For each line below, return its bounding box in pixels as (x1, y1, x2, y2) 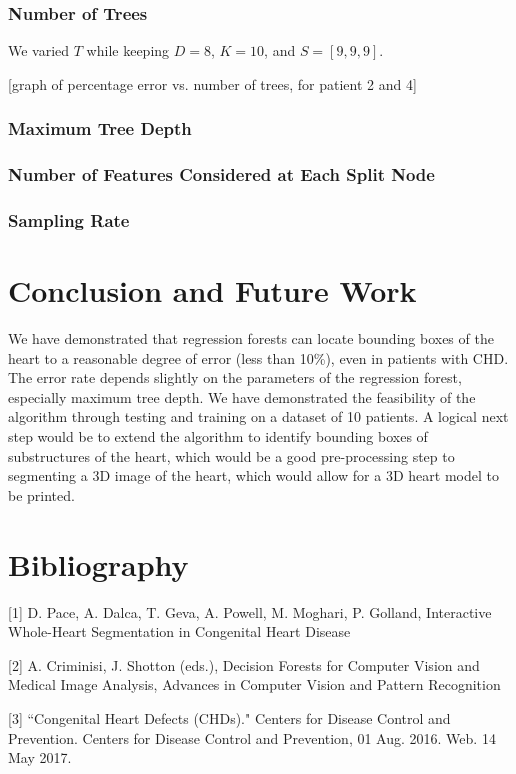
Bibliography (8, 543, 189, 584)
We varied (8, 40, 70, 61)
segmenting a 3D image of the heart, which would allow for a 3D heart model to (8, 465, 499, 486)
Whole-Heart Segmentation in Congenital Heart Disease (8, 621, 351, 642)
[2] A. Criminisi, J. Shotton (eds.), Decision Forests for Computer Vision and (8, 654, 480, 675)
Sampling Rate (8, 208, 130, 233)
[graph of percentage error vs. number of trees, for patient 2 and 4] (8, 73, 417, 94)
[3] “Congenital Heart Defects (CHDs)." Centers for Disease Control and (8, 707, 451, 728)
